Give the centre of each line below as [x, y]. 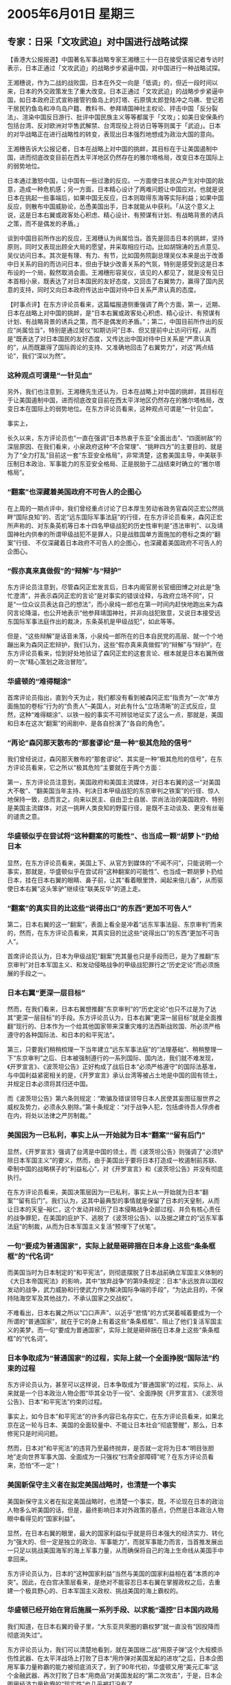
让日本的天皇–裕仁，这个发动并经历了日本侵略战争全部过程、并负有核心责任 [114, 1209]
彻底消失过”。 [27, 1635]
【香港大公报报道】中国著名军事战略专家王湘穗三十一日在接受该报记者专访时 [115, 59]
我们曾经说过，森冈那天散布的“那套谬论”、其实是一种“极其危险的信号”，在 [112, 759]
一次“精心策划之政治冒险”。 [52, 661]
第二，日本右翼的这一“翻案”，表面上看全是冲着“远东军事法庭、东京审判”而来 [115, 925]
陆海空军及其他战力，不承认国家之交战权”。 [75, 1298]
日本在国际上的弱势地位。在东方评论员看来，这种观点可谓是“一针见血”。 [115, 409]
